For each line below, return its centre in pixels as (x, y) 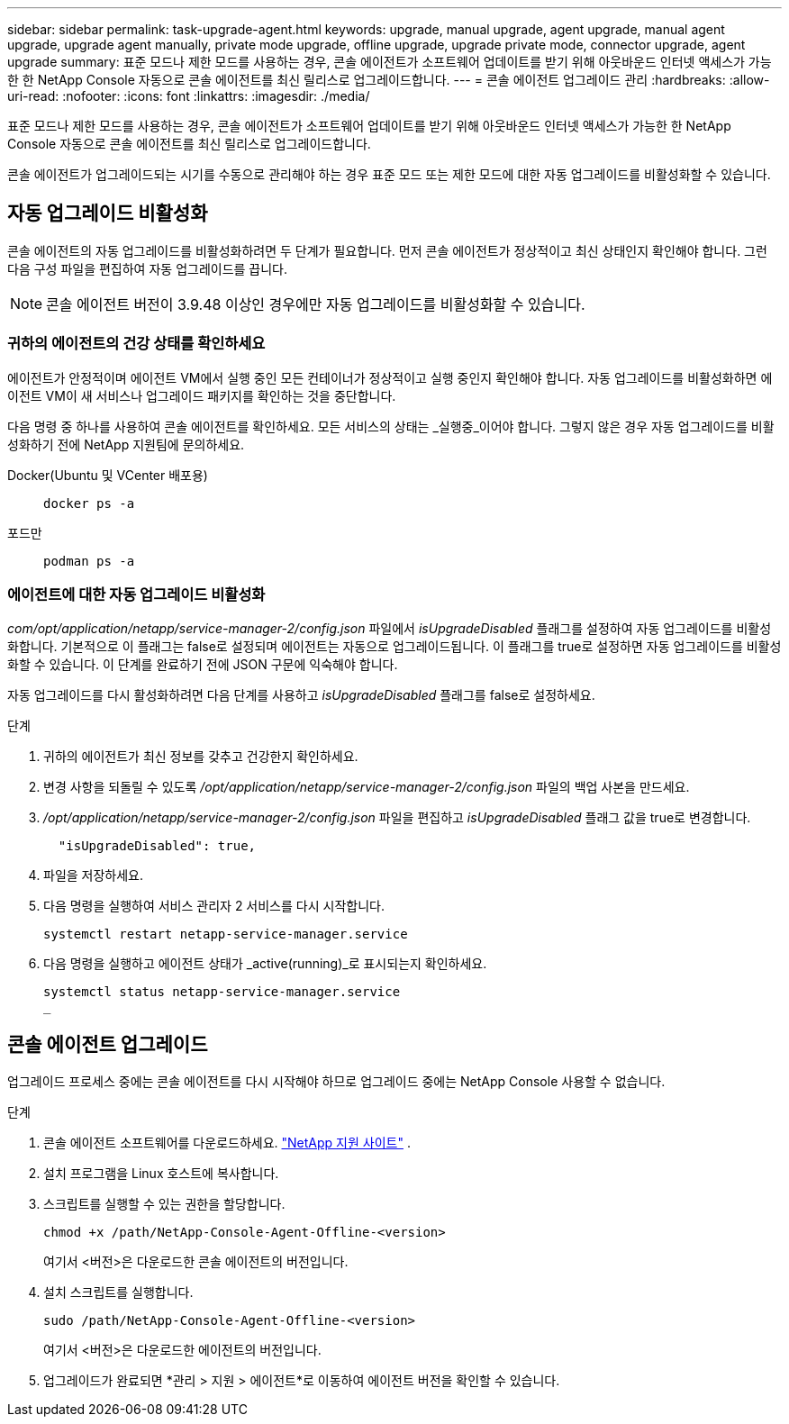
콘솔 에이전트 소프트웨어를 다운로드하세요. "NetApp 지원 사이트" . (227, 1143)
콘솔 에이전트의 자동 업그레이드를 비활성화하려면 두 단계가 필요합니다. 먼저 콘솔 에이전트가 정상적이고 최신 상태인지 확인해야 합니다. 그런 (387, 250)
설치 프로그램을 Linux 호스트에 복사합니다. (161, 1174)
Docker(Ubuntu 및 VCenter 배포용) (108, 475)
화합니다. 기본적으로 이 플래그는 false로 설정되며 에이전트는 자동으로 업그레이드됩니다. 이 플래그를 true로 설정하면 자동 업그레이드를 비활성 (394, 647)
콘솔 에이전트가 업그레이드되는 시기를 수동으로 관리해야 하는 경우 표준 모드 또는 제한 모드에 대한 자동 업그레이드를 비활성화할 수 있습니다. (389, 174)
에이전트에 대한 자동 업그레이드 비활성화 (136, 594)
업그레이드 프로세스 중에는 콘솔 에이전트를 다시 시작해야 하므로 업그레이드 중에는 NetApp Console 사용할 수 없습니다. (336, 1082)
